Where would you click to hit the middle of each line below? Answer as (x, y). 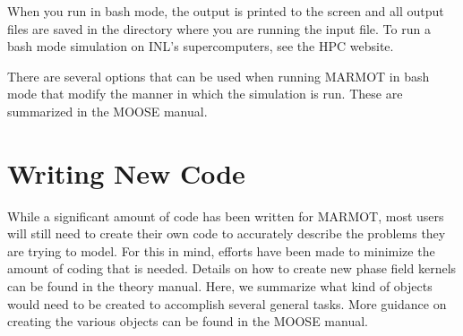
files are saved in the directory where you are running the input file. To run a (219, 28)
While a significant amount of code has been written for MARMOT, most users (226, 215)
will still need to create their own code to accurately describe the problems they (227, 233)
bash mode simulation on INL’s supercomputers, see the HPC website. (201, 46)
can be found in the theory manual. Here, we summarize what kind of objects (220, 286)
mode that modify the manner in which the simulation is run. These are (205, 94)
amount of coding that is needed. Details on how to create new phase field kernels (232, 268)
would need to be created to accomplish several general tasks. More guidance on (227, 303)
